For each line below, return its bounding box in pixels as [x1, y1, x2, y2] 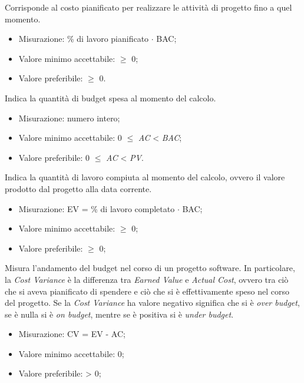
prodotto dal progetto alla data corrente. [5, 182, 152, 194]
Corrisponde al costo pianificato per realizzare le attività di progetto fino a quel [5, 1, 292, 13]
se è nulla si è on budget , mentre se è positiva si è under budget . [5, 308, 234, 320]
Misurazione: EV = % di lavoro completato [18, 202, 175, 214]
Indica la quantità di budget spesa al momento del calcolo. [5, 91, 216, 104]
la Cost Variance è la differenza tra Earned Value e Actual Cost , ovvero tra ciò [5, 273, 289, 285]
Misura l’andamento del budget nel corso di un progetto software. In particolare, [5, 262, 295, 274]
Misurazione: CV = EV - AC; [18, 328, 125, 340]
